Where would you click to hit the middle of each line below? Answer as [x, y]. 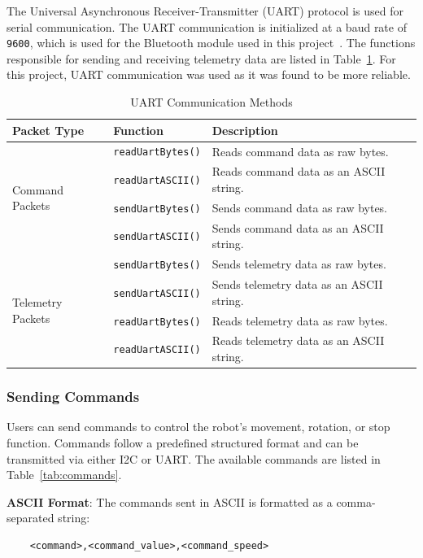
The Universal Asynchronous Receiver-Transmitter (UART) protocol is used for [205, 11]
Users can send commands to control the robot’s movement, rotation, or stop [198, 427]
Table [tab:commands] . [64, 475]
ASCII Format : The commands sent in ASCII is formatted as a [170, 501]
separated [31, 518]
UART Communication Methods [211, 102]
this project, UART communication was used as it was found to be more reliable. [209, 74]
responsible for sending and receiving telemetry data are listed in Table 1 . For [201, 58]
